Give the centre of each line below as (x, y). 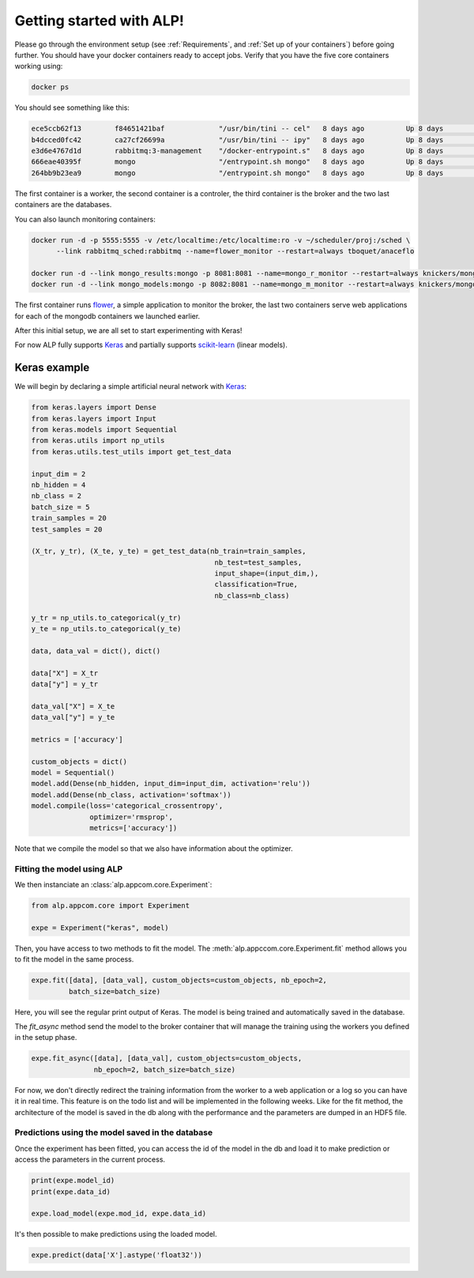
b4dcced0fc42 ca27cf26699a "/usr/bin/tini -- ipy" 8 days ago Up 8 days (237, 140)
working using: (39, 66)
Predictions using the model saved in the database (114, 1132)
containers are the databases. (63, 205)
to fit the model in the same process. (74, 959)
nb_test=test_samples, (258, 562)
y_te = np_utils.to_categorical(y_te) (106, 629)
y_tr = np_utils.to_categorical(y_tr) (106, 618)
